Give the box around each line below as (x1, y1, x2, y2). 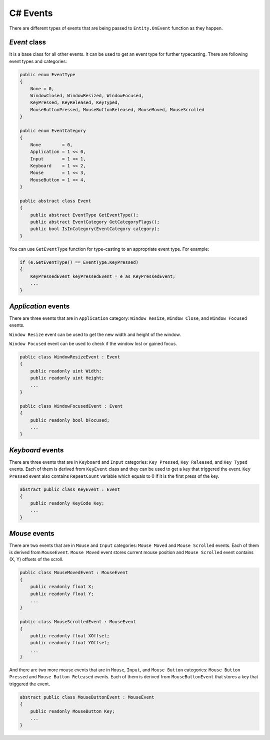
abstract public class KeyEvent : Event (19, 486, 120, 492)
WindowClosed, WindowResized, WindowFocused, (30, 93, 144, 98)
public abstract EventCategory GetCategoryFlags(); (30, 219, 160, 225)
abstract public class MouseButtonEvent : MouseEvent (19, 694, 154, 700)
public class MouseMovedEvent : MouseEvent (19, 570, 128, 576)
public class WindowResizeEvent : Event (19, 354, 120, 359)
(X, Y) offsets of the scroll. (9, 557, 63, 563)
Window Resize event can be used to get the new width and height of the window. (9, 331, 181, 337)
